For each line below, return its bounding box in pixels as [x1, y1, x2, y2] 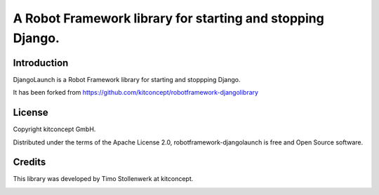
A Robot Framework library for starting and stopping [13, 11, 324, 26]
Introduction [13, 57, 69, 69]
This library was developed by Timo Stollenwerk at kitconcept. [13, 175, 194, 183]
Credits [13, 156, 46, 168]
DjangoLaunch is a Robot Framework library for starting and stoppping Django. [13, 75, 241, 83]
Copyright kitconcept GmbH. [13, 125, 96, 133]
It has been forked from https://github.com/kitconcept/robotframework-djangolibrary [13, 88, 259, 97]
